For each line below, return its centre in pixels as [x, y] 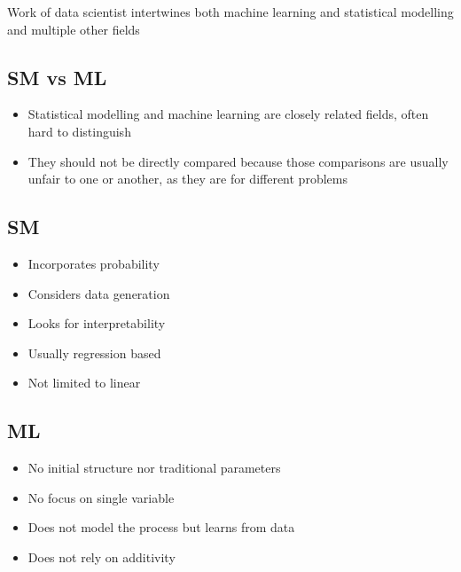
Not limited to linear [84, 383]
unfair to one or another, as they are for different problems [188, 179]
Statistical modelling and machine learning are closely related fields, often [228, 114]
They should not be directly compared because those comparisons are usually [238, 161]
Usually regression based [94, 353]
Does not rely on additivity [102, 556]
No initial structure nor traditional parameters [154, 468]
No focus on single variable [101, 497]
